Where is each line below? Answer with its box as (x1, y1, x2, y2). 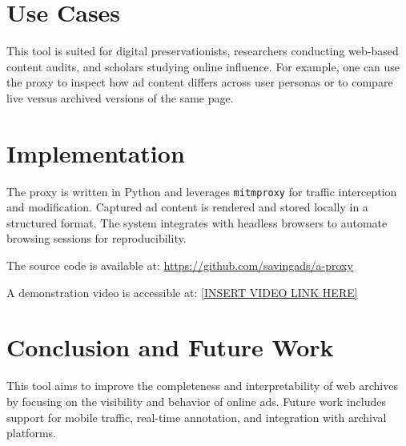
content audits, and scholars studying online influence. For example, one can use (6, 58, 400, 74)
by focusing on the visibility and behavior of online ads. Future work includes (6, 392, 386, 409)
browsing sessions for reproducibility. (6, 230, 187, 247)
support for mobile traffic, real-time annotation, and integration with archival (6, 408, 387, 425)
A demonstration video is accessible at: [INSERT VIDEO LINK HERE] (6, 283, 358, 300)
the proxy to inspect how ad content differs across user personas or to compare (6, 74, 393, 90)
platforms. (6, 424, 56, 441)
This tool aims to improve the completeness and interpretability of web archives (6, 377, 398, 394)
